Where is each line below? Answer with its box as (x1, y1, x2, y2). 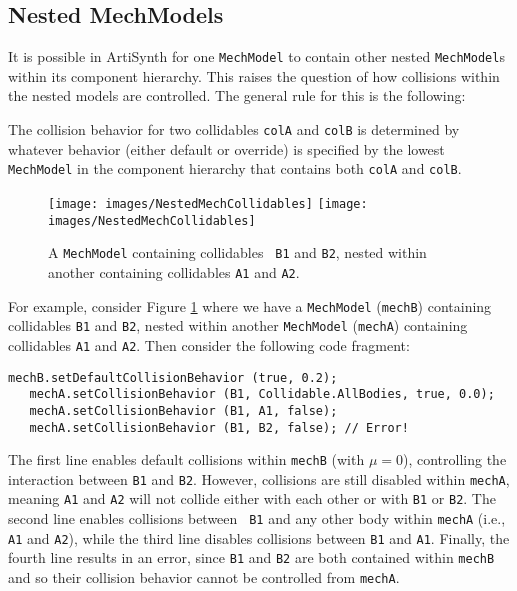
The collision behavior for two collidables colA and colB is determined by (8, 119, 460, 140)
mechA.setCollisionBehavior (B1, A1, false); (29, 403, 338, 418)
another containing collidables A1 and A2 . (48, 261, 300, 282)
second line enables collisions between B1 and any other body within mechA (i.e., (8, 508, 506, 529)
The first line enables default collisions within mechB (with (8, 449, 365, 470)
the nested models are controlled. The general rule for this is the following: (8, 85, 466, 106)
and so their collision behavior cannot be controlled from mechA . (8, 567, 400, 588)
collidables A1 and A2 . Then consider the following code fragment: (8, 334, 410, 355)
